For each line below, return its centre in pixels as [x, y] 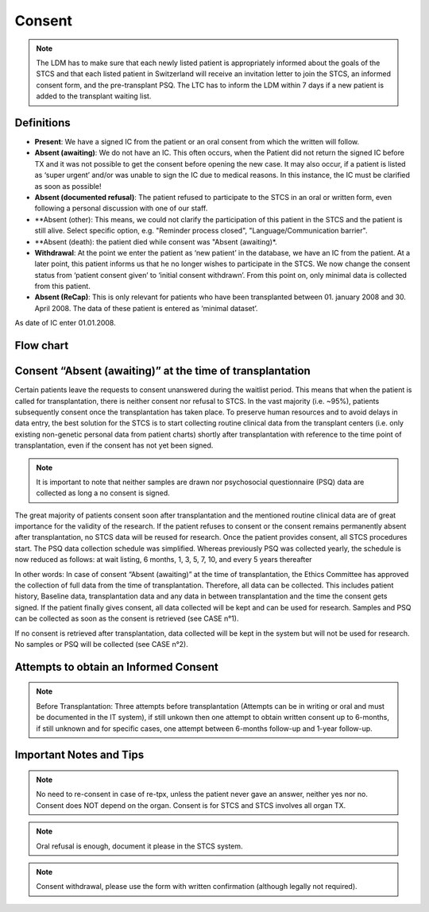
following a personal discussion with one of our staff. [121, 208]
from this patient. [62, 287]
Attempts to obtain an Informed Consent [116, 667]
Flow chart [42, 346]
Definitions [43, 123]
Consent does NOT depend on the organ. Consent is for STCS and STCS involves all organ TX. [191, 805]
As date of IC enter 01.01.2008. [65, 323]
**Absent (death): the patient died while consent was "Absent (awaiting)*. [156, 241]
